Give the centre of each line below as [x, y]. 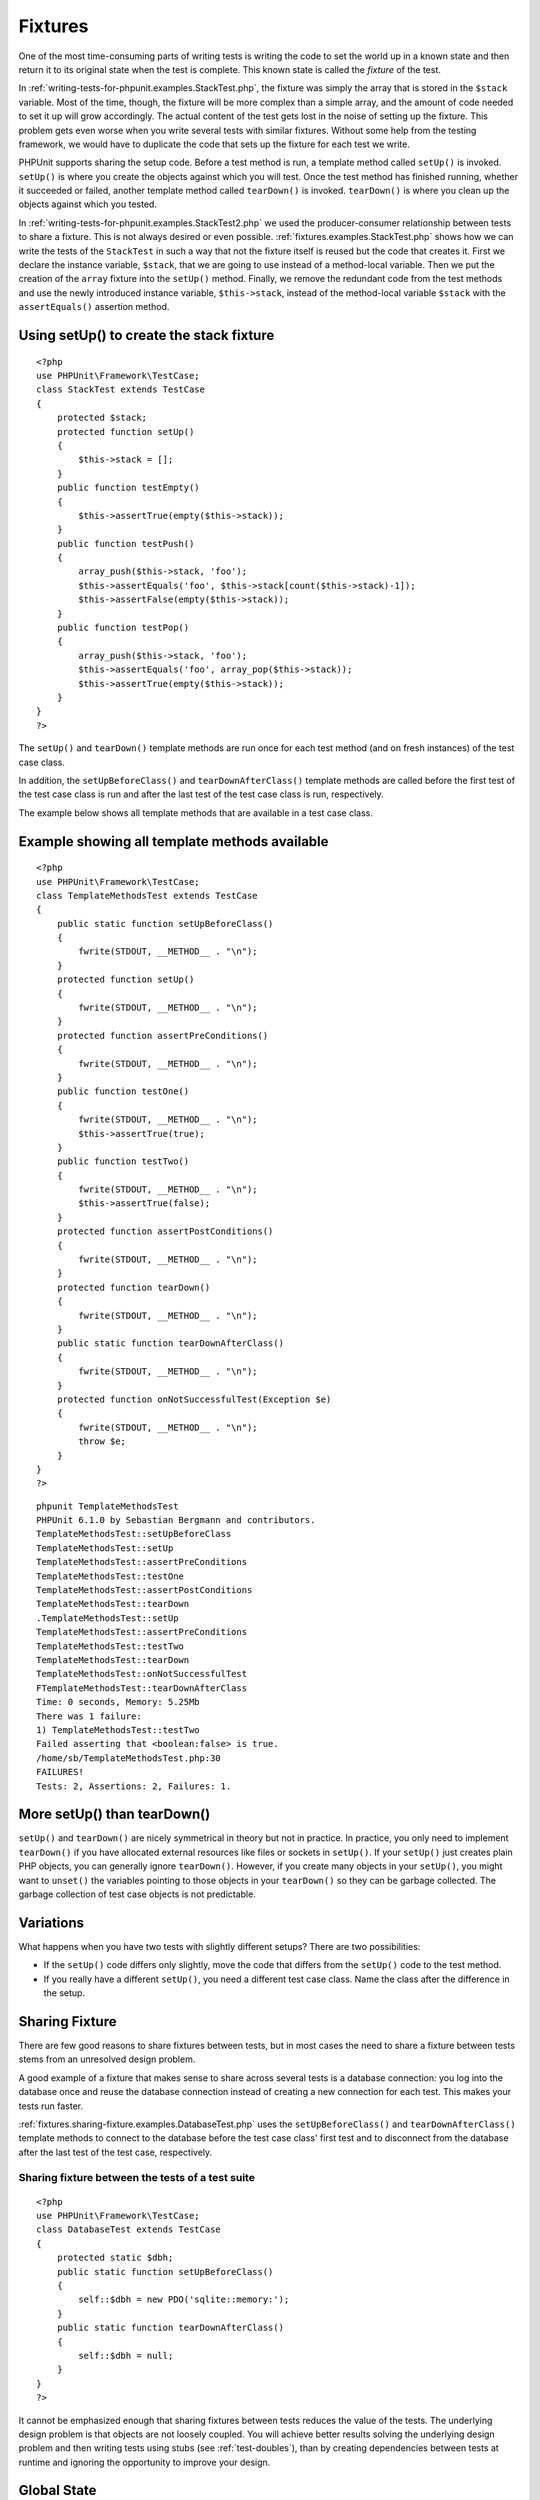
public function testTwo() [123, 1161]
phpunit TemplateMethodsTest [107, 1506]
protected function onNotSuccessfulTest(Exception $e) [194, 1399]
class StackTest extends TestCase [120, 389]
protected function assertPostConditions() [165, 1231]
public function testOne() [123, 1091]
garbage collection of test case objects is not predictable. [137, 1894]
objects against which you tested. [87, 204]
